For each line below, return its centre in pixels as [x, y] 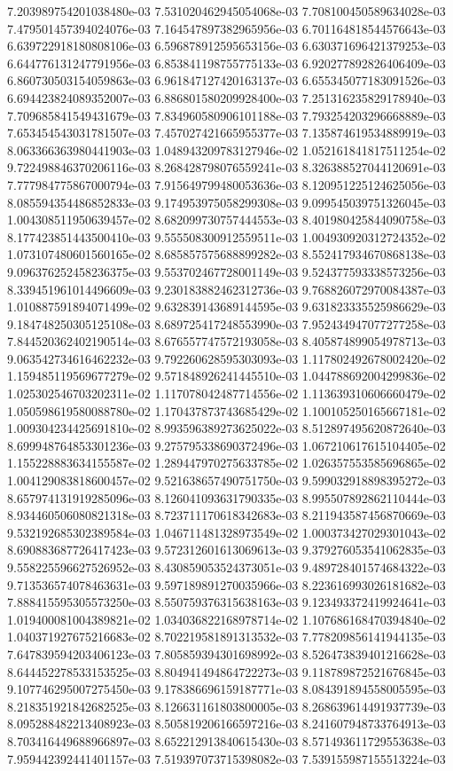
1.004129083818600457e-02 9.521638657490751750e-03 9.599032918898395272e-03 [226, 480]
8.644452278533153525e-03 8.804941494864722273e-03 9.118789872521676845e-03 [226, 671]
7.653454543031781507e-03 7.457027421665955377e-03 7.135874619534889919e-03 [226, 133]
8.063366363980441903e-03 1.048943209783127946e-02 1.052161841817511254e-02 [226, 149]
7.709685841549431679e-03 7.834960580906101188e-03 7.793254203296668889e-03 [226, 115]
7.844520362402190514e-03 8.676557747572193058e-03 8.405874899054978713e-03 [226, 341]
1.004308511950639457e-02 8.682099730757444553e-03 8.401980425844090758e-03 [226, 220]
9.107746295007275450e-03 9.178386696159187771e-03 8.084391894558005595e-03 [226, 689]
